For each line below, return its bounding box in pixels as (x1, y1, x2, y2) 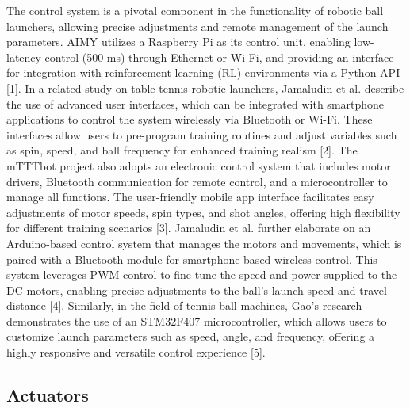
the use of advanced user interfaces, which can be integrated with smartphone (6, 95, 385, 112)
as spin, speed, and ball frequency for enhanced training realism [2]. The (6, 142, 358, 158)
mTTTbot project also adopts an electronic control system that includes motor (6, 157, 391, 173)
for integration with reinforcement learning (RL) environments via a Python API (6, 64, 400, 81)
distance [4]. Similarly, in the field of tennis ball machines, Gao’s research (6, 297, 362, 314)
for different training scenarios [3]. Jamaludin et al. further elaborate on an (6, 219, 371, 236)
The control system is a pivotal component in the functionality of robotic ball (6, 2, 384, 18)
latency (6, 48, 41, 65)
